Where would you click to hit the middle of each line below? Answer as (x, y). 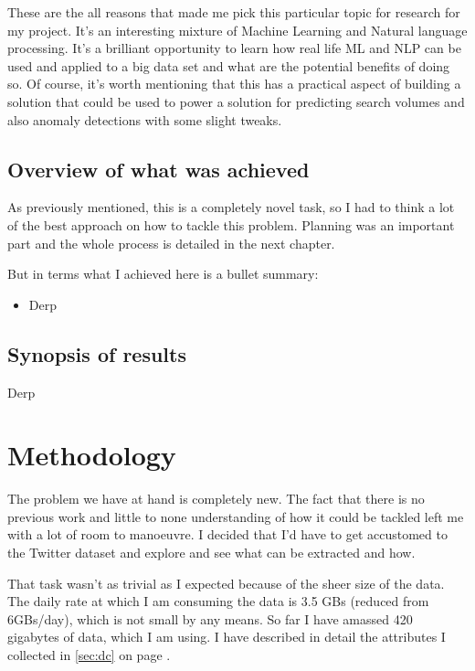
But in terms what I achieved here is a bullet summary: (163, 274)
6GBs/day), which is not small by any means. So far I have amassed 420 (210, 618)
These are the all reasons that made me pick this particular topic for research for (234, 12)
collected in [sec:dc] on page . (89, 655)
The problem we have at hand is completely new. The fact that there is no (216, 499)
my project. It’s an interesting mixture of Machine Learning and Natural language (237, 30)
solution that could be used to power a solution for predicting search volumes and (236, 101)
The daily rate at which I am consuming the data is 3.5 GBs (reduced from (218, 601)
